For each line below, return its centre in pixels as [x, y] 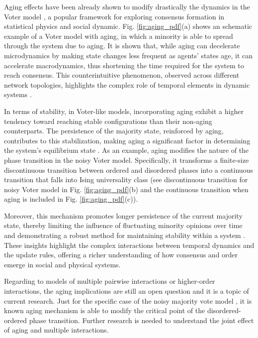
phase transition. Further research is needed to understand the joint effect [141, 320]
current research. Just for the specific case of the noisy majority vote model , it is [128, 300]
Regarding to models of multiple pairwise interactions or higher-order [110, 281]
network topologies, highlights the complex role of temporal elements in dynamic [127, 84]
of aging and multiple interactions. [56, 330]
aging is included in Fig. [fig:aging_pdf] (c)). [71, 199]
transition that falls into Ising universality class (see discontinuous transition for [126, 179]
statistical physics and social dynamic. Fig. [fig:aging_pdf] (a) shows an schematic [128, 26]
